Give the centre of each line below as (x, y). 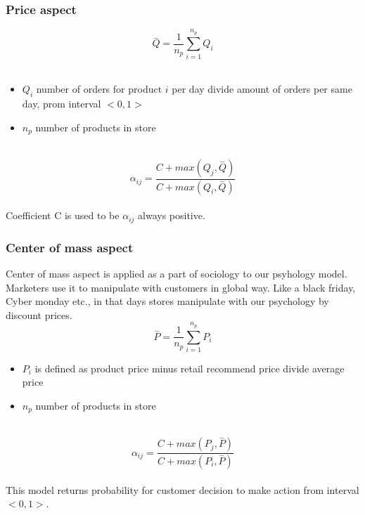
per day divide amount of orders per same (262, 89)
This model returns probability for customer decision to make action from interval (182, 489)
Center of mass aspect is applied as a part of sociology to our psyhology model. (177, 273)
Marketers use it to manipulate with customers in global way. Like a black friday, (181, 287)
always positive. (172, 215)
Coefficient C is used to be (63, 215)
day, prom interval (62, 104)
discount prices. (39, 314)
